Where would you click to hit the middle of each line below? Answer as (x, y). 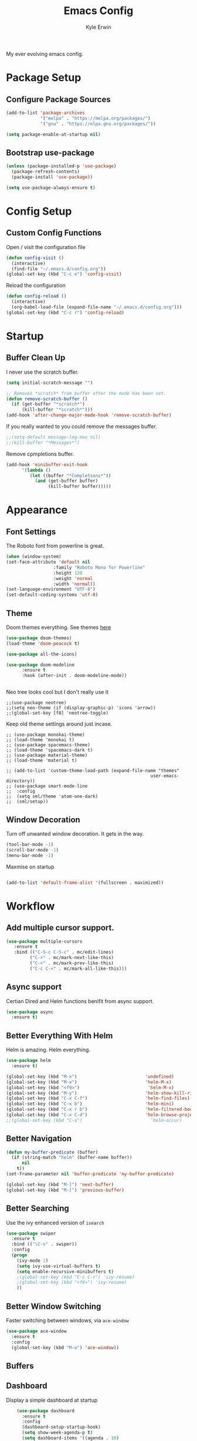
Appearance (37, 510)
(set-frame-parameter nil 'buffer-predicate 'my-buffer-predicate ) (90, 1174)
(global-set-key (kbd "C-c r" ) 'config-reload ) (65, 313)
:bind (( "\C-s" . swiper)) (44, 1244)
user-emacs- (165, 776)
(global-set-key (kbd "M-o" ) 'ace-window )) (65, 1348)
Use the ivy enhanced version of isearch (55, 1222)
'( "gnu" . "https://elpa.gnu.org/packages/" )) (98, 124)
